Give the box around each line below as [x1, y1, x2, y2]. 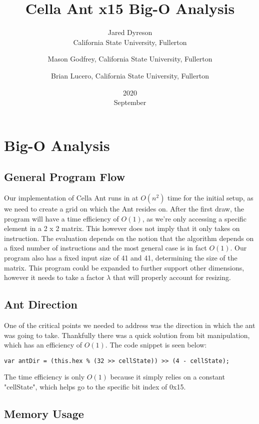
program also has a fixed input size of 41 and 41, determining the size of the [4, 252, 237, 263]
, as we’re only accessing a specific [142, 213, 247, 223]
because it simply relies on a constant [110, 371, 225, 382]
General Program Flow [4, 169, 125, 184]
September [113, 97, 146, 107]
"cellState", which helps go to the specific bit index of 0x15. [4, 381, 186, 392]
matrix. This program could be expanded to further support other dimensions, [4, 262, 244, 272]
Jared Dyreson [107, 27, 152, 37]
